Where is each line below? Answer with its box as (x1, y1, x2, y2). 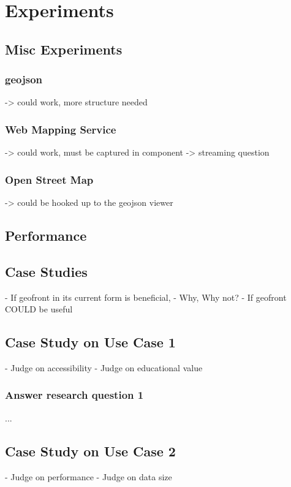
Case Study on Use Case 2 (5, 441, 176, 460)
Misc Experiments (5, 39, 123, 58)
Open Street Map (5, 172, 94, 187)
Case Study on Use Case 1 (5, 333, 176, 352)
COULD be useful (5, 303, 73, 315)
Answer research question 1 (5, 387, 144, 402)
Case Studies (5, 262, 88, 281)
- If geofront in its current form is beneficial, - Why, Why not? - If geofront (5, 290, 287, 303)
